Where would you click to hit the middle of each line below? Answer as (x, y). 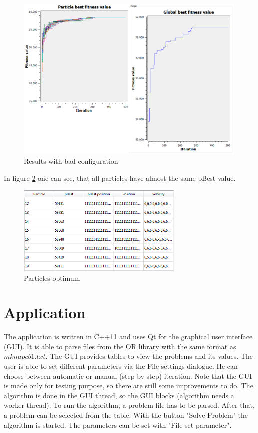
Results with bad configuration (71, 161)
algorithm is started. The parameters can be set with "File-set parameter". (118, 424)
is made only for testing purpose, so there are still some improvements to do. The (129, 385)
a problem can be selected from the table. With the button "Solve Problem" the (126, 414)
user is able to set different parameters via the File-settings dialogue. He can (121, 365)
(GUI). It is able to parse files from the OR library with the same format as (120, 346)
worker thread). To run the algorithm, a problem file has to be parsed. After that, (129, 405)
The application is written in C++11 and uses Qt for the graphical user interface (128, 336)
